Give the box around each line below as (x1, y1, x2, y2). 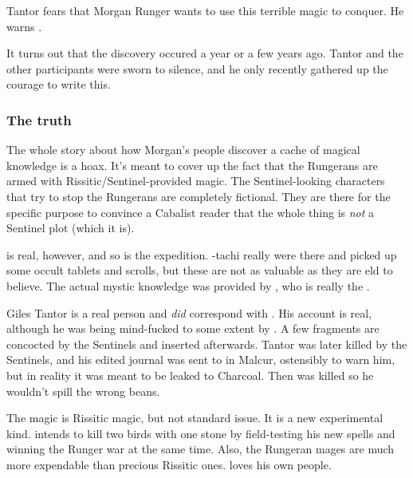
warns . (6, 18, 42, 34)
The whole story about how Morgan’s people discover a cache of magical (6, 141, 360, 158)
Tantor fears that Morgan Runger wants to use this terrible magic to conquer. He (6, 2, 404, 18)
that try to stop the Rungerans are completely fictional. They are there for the (6, 188, 391, 204)
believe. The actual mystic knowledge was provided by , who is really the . (6, 277, 370, 294)
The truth (6, 109, 72, 129)
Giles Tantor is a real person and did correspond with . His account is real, (6, 304, 372, 321)
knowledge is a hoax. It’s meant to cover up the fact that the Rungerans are (6, 156, 378, 173)
